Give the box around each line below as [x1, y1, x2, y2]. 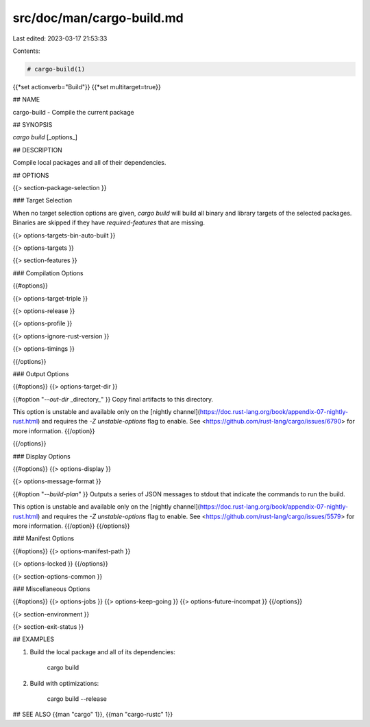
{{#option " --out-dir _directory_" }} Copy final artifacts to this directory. [12, 395, 214, 403]
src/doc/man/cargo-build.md [12, 10, 184, 25]
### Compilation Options [12, 268, 84, 277]
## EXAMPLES [12, 635, 55, 643]
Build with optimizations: [29, 679, 99, 687]
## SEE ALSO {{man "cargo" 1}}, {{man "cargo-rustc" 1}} [12, 711, 173, 719]
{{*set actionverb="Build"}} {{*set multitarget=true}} [12, 82, 161, 91]
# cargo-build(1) [27, 65, 86, 73]
